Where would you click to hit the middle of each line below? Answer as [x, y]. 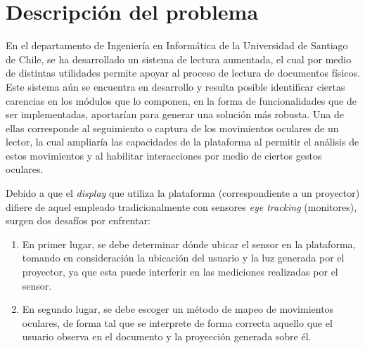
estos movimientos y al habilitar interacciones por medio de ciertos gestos [164, 155]
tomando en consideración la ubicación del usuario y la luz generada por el [183, 258]
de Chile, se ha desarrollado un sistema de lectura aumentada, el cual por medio [179, 59]
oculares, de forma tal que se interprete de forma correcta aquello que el [177, 322]
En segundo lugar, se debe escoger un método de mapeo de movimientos [178, 309]
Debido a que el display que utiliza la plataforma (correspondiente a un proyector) [183, 193]
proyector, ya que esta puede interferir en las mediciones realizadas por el [180, 272]
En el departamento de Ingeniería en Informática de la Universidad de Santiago [177, 45]
